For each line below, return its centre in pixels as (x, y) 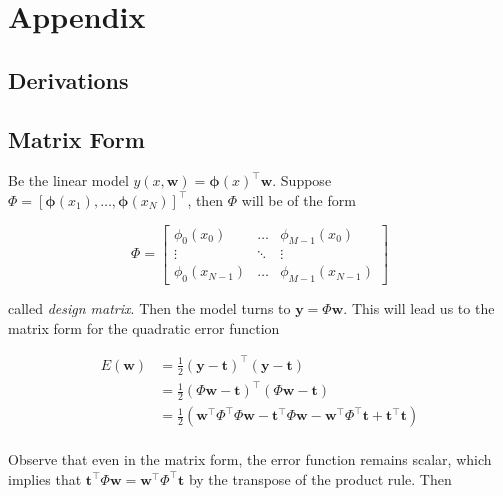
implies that (45, 478)
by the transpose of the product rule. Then (320, 478)
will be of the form (298, 199)
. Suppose (302, 180)
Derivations (68, 79)
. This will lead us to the (419, 308)
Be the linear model (68, 180)
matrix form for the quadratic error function (144, 327)
